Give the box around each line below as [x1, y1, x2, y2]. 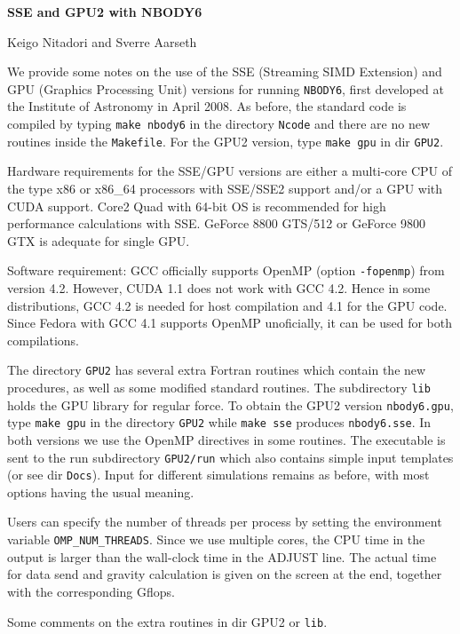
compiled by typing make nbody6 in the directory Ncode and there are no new [7, 115, 430, 133]
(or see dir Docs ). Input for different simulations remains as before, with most [7, 465, 430, 484]
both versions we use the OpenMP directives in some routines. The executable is [7, 430, 446, 448]
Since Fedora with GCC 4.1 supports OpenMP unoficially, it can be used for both [7, 313, 453, 332]
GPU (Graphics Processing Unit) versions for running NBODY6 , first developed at [7, 79, 444, 98]
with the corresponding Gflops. [7, 582, 175, 600]
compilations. [7, 330, 79, 349]
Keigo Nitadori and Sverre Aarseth [7, 32, 197, 51]
